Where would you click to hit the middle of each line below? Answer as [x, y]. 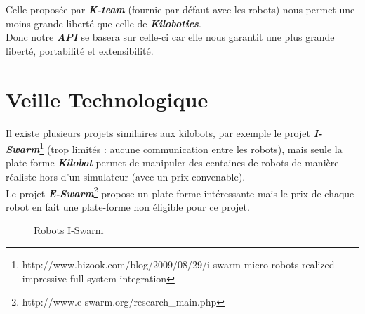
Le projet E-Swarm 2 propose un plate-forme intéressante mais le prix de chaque [180, 192]
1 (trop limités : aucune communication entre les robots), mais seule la [191, 148]
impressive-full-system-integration [94, 278]
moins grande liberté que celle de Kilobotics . [104, 23]
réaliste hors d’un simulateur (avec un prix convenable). [126, 176]
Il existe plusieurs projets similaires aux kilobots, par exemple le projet [158, 132]
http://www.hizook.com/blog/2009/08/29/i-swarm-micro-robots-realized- [180, 264]
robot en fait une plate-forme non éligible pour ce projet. [128, 206]
